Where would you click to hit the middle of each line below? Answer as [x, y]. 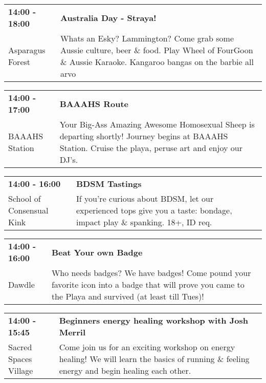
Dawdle [21, 284]
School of [25, 198]
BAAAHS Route [94, 103]
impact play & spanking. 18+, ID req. [144, 222]
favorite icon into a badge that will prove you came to [148, 284]
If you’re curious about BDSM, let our [145, 198]
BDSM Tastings [109, 184]
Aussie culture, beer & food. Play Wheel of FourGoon [157, 50]
